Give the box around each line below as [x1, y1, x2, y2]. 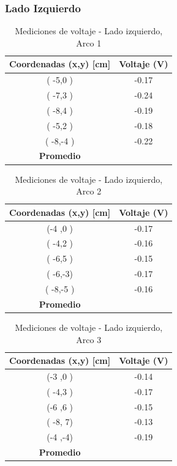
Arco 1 [76, 36, 102, 49]
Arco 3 [76, 333, 102, 346]
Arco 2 [76, 185, 102, 198]
